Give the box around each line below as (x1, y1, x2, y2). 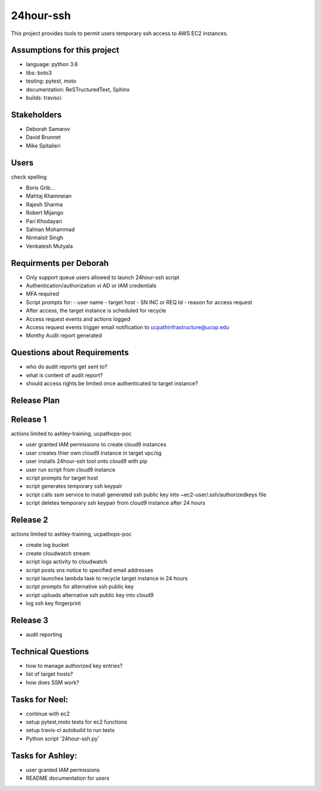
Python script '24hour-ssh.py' (26, 735, 99, 742)
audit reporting (26, 631, 62, 638)
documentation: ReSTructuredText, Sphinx (26, 86, 130, 93)
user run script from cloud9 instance (26, 466, 116, 473)
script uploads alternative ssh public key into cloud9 (26, 591, 154, 598)
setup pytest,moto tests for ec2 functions (26, 718, 127, 726)
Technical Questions (11, 646, 89, 656)
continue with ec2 (26, 710, 70, 717)
